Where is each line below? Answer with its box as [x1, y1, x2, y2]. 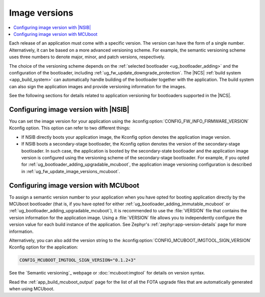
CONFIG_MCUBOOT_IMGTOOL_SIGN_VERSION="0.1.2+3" [19, 257, 136, 263]
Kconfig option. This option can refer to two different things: [9, 125, 131, 131]
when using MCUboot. [9, 286, 55, 292]
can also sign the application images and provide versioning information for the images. [9, 83, 186, 89]
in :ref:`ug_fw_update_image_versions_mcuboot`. [21, 168, 120, 174]
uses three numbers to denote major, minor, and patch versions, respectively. [9, 54, 165, 60]
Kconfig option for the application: [9, 244, 78, 250]
